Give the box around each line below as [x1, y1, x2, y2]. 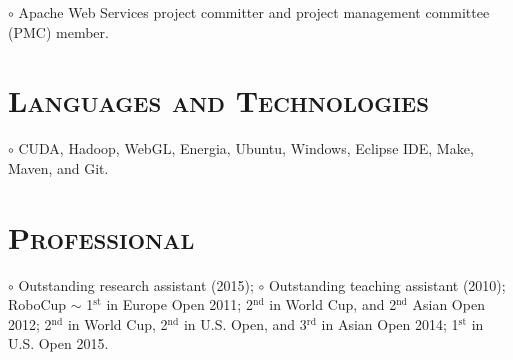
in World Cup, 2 [67, 313, 168, 334]
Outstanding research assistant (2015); [18, 274, 254, 295]
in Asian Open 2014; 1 [321, 313, 459, 334]
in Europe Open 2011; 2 [106, 294, 253, 315]
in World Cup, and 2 [269, 294, 397, 315]
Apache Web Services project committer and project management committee [18, 2, 490, 22]
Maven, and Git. [8, 157, 109, 178]
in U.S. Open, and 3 [183, 313, 307, 334]
